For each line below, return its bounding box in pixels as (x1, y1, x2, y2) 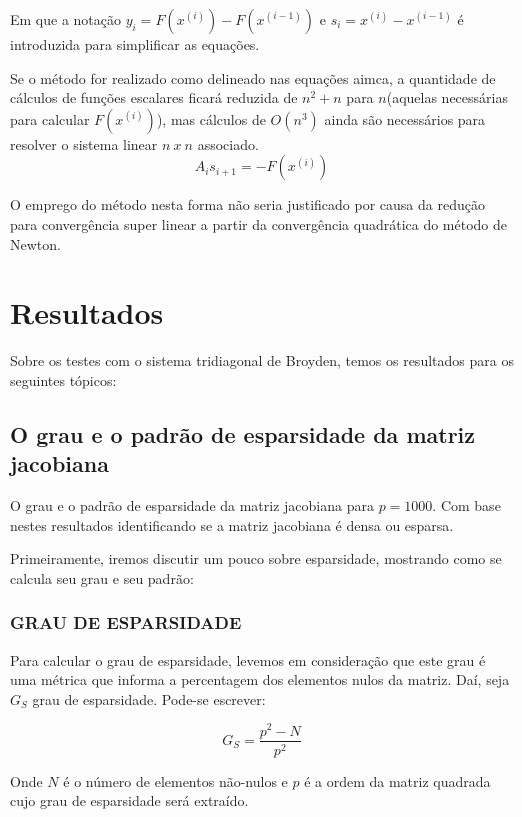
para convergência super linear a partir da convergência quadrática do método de (10, 213, 508, 234)
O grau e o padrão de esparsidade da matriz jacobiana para (10, 495, 374, 516)
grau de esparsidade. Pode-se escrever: (32, 688, 266, 709)
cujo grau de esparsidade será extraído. (10, 790, 249, 811)
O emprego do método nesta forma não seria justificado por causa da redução (10, 194, 485, 215)
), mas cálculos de (156, 108, 266, 129)
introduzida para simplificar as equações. (10, 34, 260, 54)
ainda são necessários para (324, 108, 486, 129)
